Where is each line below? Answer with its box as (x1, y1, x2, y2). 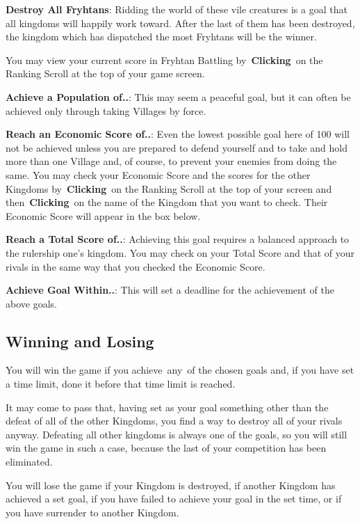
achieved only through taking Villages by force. (6, 103, 206, 118)
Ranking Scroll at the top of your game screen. (6, 66, 205, 81)
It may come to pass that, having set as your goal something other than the (6, 399, 329, 414)
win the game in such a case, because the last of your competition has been (6, 440, 327, 455)
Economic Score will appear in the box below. (6, 208, 201, 223)
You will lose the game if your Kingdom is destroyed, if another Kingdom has (6, 477, 336, 492)
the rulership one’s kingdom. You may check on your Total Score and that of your (6, 245, 355, 260)
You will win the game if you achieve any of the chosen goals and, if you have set (6, 363, 354, 377)
